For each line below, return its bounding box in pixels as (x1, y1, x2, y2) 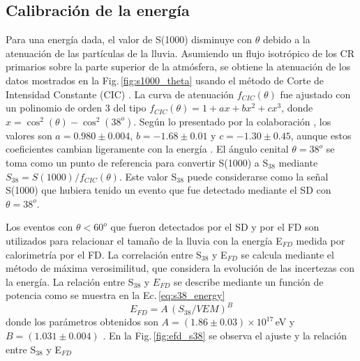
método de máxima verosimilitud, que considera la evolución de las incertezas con (6, 261, 355, 275)
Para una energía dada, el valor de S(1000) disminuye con (6, 32, 253, 47)
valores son (6, 128, 52, 142)
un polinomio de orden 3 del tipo (6, 100, 147, 115)
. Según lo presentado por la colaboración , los (133, 114, 331, 128)
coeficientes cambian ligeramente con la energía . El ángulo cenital (6, 141, 289, 156)
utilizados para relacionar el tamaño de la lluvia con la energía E (6, 233, 283, 247)
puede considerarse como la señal (187, 169, 329, 183)
